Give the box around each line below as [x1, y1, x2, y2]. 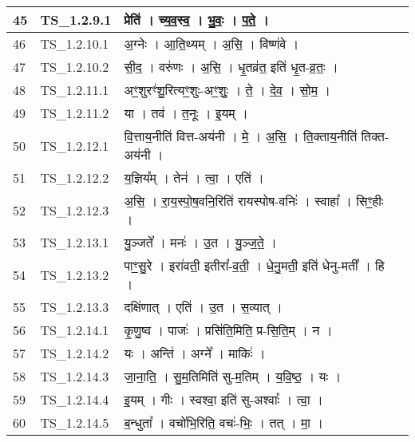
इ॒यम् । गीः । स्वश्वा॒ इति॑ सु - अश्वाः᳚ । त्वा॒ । [124, 390, 323, 408]
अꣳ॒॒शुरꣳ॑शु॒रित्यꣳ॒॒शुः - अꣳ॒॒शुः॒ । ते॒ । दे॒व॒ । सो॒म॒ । [124, 81, 331, 99]
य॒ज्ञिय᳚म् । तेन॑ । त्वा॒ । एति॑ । [124, 168, 264, 187]
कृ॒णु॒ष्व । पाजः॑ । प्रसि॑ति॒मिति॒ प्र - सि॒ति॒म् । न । [124, 321, 333, 339]
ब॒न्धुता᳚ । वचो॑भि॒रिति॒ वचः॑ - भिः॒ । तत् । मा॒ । [124, 413, 323, 432]
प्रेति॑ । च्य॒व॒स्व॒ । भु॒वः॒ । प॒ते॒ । [124, 10, 269, 29]
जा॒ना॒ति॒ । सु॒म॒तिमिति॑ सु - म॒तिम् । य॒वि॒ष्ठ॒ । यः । [124, 367, 342, 385]
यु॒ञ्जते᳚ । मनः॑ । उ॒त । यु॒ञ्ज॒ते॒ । [124, 233, 277, 251]
